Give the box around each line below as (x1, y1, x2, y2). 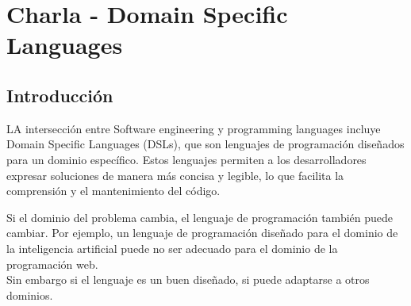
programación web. (6, 255, 98, 272)
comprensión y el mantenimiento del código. (6, 182, 221, 199)
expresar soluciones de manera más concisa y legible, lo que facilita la (6, 166, 344, 183)
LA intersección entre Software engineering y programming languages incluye (6, 120, 381, 136)
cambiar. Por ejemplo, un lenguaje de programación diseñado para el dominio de (6, 224, 398, 241)
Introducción (6, 82, 113, 107)
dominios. (6, 286, 53, 303)
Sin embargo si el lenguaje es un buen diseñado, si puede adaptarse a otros (6, 271, 370, 288)
